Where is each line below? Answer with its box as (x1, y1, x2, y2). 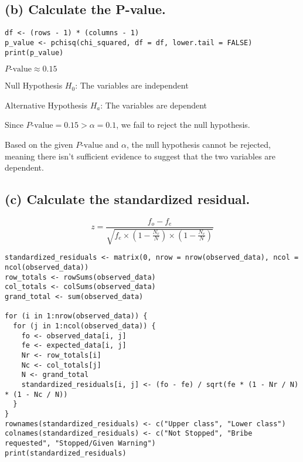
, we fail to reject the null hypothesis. (116, 118, 250, 131)
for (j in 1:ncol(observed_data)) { (13, 321, 156, 330)
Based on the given (5, 138, 73, 150)
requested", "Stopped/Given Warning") (5, 439, 156, 447)
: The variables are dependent (100, 98, 207, 111)
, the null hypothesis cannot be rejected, (127, 138, 271, 150)
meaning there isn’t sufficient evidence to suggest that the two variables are (5, 150, 276, 162)
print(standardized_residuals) (5, 449, 127, 457)
